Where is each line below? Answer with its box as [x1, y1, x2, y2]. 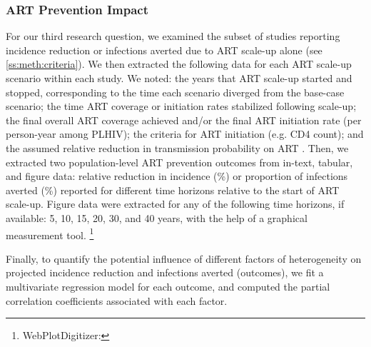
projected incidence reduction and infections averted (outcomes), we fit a [6, 265, 324, 280]
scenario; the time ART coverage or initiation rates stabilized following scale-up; [6, 99, 357, 114]
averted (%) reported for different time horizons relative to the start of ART [6, 182, 340, 197]
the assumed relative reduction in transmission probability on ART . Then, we [6, 140, 349, 155]
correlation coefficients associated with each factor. [6, 293, 228, 308]
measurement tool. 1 [6, 225, 94, 242]
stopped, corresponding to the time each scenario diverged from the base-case [6, 84, 345, 99]
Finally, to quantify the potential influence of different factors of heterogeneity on [6, 251, 362, 266]
